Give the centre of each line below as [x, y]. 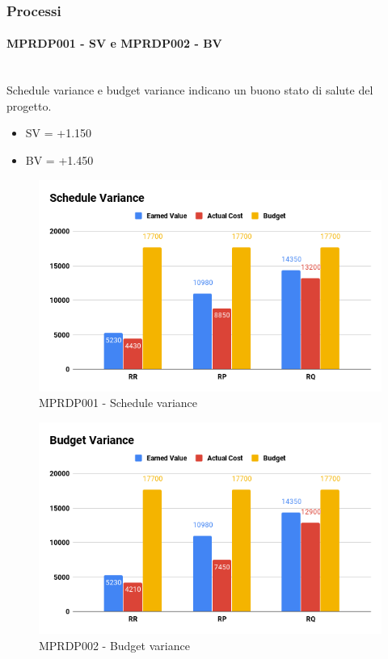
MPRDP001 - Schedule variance [118, 403]
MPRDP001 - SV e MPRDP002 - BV [114, 43]
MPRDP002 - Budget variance [114, 645]
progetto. [29, 105]
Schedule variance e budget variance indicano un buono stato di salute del [190, 90]
